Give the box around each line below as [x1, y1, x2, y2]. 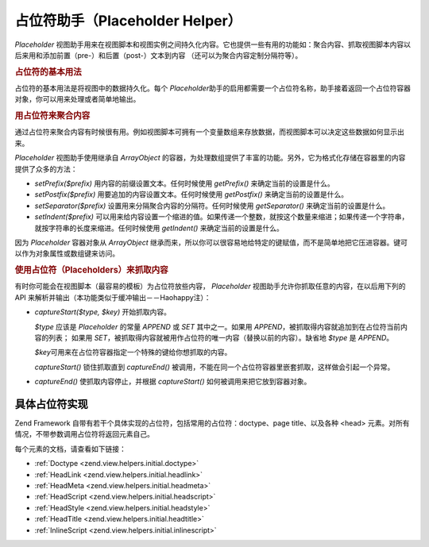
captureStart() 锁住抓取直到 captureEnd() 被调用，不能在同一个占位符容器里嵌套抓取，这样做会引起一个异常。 [34, 362, 395, 372]
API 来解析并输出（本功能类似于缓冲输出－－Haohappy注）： [14, 292, 211, 302]
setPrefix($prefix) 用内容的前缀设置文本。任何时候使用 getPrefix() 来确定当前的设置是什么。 [34, 179, 335, 188]
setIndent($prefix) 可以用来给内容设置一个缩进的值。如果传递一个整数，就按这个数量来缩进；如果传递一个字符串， [34, 212, 409, 221]
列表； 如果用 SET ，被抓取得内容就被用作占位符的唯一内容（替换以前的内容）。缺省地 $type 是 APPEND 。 [48, 333, 394, 342]
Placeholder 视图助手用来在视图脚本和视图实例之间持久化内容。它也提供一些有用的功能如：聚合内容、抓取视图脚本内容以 [14, 40, 411, 49]
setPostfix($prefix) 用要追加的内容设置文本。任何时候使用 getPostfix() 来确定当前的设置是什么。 [34, 190, 349, 199]
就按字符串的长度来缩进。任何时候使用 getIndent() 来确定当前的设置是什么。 [34, 223, 284, 233]
